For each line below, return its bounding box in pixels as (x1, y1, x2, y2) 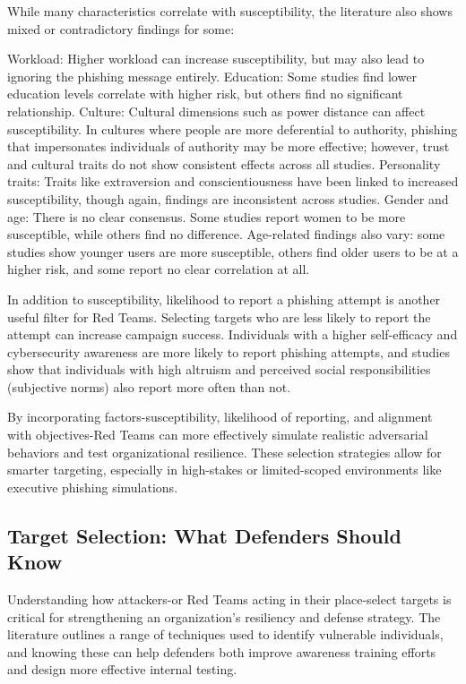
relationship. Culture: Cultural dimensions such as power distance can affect (7, 101, 426, 120)
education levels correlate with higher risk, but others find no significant (7, 84, 403, 103)
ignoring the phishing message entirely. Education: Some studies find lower (7, 66, 417, 85)
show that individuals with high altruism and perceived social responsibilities (7, 360, 431, 379)
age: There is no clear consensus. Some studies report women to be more (7, 207, 406, 226)
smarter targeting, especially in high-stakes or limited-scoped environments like (7, 460, 442, 479)
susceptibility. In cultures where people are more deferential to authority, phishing (7, 119, 458, 138)
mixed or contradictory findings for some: (7, 19, 235, 38)
